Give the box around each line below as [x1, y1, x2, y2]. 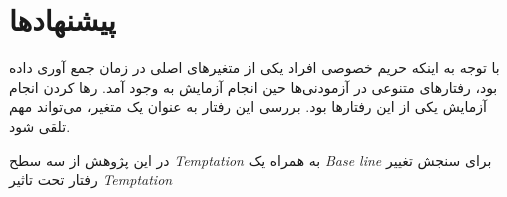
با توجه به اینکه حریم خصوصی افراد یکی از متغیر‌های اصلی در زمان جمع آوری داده [9, 57, 500, 78]
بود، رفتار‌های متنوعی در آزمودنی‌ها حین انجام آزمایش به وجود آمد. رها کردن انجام [9, 76, 498, 97]
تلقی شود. [9, 115, 71, 136]
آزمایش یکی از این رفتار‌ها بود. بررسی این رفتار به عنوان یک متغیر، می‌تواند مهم [9, 96, 487, 117]
